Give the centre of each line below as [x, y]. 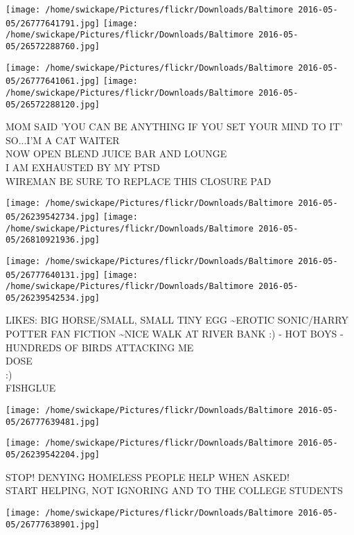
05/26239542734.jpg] [53, 217]
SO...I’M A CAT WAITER [63, 140]
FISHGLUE [31, 388]
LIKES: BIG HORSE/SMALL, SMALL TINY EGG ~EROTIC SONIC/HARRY [177, 320]
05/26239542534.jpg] [53, 298]
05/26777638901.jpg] [53, 524]
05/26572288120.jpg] [53, 104]
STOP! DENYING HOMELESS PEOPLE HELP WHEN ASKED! [148, 476]
